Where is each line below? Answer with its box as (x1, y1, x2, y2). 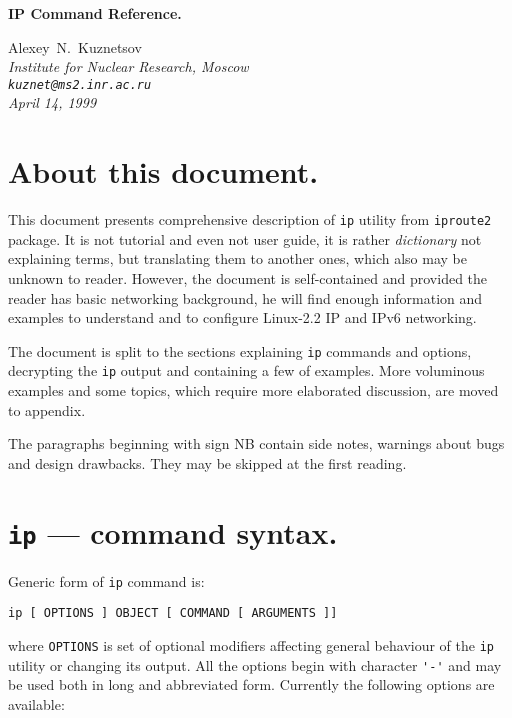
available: (8, 693, 65, 714)
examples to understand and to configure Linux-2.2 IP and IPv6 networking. (8, 307, 477, 328)
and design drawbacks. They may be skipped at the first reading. (8, 452, 407, 473)
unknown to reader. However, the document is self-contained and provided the (8, 268, 488, 288)
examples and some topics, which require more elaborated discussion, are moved (8, 380, 499, 401)
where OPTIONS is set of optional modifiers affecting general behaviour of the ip (8, 635, 495, 656)
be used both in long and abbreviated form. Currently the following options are (8, 674, 495, 695)
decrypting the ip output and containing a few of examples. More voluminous (8, 360, 485, 381)
